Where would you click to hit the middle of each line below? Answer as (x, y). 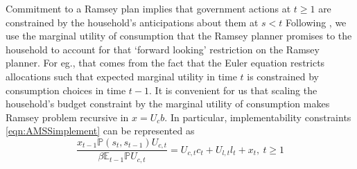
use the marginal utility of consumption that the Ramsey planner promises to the (179, 36)
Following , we (316, 22)
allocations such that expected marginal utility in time (121, 76)
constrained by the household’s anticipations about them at (132, 22)
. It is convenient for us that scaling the (233, 90)
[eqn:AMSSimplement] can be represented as (100, 131)
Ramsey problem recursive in (67, 117)
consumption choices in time (66, 90)
